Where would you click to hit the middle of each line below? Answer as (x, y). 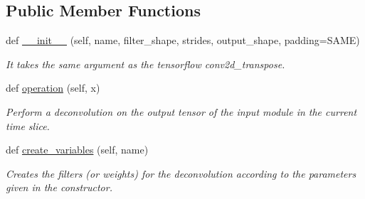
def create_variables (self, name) (77, 150)
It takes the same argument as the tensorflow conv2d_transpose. (146, 64)
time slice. (28, 125)
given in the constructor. (59, 187)
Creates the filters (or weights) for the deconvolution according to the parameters (181, 173)
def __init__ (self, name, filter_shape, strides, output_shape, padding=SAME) (183, 40)
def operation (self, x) (53, 88)
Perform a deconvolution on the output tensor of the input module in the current (181, 111)
